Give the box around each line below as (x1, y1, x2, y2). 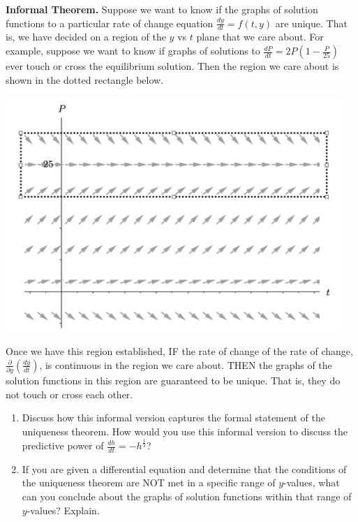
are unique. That (275, 15, 348, 30)
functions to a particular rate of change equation (6, 15, 214, 30)
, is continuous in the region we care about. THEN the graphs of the (39, 357, 332, 372)
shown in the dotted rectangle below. (6, 72, 164, 87)
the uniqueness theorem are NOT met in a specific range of (22, 475, 276, 490)
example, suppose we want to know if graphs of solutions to (6, 43, 260, 58)
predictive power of (22, 438, 104, 452)
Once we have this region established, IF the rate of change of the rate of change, (6, 344, 353, 358)
